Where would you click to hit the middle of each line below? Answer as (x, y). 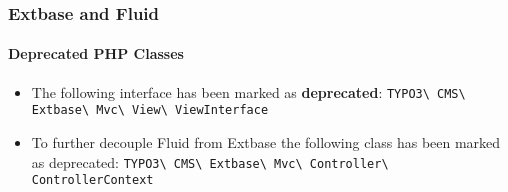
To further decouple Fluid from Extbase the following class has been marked (266, 141)
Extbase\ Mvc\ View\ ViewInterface (150, 110)
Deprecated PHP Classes (96, 53)
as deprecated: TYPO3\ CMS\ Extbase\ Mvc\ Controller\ (210, 161)
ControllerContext (92, 180)
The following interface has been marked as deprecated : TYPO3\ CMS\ (248, 91)
